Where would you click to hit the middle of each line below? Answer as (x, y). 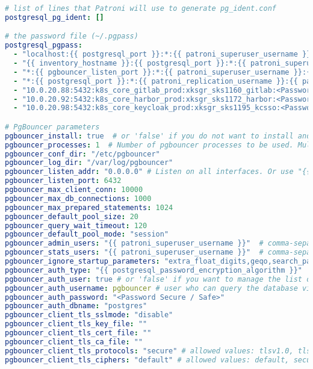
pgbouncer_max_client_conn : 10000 (74, 190)
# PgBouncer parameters (52, 127)
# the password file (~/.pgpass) (72, 36)
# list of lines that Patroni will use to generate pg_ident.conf (141, 8)
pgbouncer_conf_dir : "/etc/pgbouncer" (82, 154)
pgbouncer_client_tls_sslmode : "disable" (89, 315)
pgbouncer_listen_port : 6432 (63, 181)
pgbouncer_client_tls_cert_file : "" (78, 333)
